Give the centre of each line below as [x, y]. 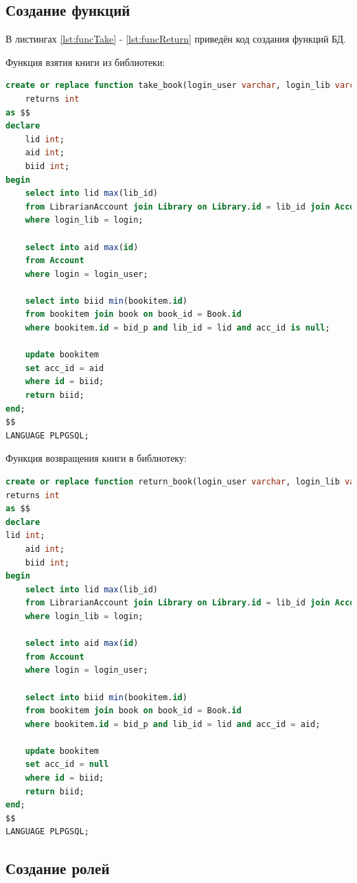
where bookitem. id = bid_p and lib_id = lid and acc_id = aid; [173, 724]
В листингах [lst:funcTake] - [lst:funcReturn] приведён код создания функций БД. [176, 39]
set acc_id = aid [65, 368]
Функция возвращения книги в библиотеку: [96, 458]
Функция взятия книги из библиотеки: [85, 62]
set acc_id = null [67, 764]
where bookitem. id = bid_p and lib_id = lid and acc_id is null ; [177, 328]
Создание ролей [58, 868]
